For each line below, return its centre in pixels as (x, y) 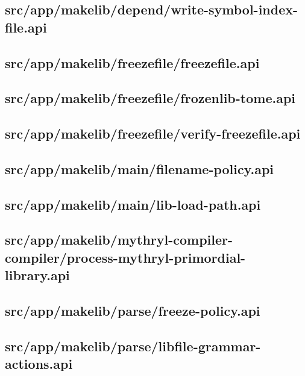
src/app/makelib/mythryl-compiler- (119, 240)
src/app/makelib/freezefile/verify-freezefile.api (153, 133)
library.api (37, 275)
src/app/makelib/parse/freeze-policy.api (133, 311)
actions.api (39, 364)
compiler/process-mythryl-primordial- (125, 257)
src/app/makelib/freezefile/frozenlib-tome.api (150, 98)
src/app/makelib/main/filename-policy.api (140, 168)
